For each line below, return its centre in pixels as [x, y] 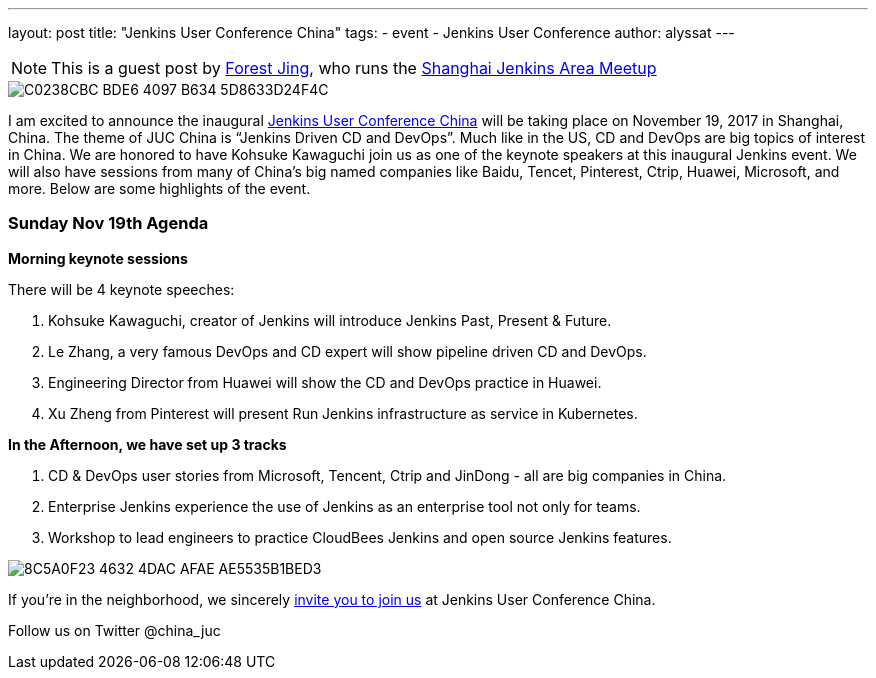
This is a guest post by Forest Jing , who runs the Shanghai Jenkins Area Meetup [354, 68]
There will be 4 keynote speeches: [121, 289]
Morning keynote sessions [98, 258]
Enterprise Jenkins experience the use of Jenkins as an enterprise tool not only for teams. [344, 506]
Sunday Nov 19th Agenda [108, 223]
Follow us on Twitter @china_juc [114, 630]
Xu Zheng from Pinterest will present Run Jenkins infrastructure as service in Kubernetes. [343, 413]
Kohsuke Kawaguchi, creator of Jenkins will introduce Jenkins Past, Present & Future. [330, 320]
